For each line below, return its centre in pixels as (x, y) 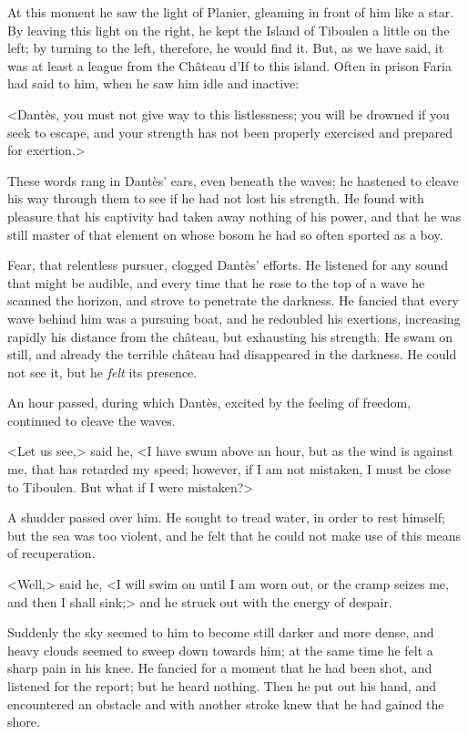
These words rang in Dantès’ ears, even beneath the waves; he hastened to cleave (233, 180)
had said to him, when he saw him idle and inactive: (153, 83)
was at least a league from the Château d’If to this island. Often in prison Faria (229, 65)
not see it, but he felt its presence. (102, 372)
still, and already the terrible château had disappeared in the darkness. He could (232, 354)
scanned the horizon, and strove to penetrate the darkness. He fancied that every (233, 300)
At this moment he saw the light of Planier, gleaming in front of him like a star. (231, 12)
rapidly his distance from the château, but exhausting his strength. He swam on (230, 336)
